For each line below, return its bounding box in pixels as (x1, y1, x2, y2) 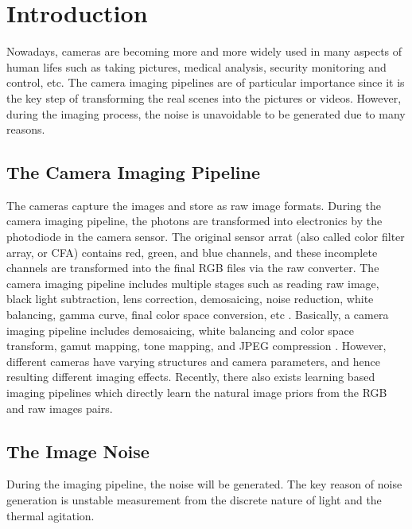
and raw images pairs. (6, 399, 113, 416)
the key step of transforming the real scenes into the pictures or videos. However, (6, 89, 402, 106)
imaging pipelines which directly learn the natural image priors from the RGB (6, 384, 387, 401)
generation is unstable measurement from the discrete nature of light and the (6, 492, 382, 508)
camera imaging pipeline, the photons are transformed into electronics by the (6, 212, 383, 229)
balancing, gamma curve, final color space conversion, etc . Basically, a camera (6, 306, 389, 323)
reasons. (6, 121, 45, 138)
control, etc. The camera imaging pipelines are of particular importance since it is (6, 74, 405, 91)
